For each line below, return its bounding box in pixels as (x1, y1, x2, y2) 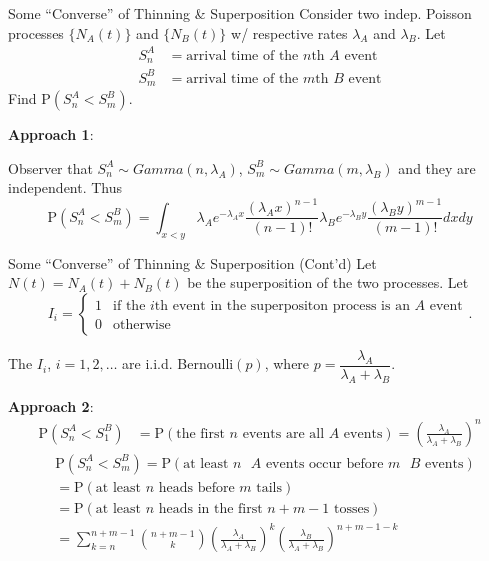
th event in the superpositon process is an (154, 298, 410, 313)
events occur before (265, 456, 384, 471)
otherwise (113, 317, 171, 332)
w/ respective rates (231, 22, 348, 43)
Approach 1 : (8, 124, 94, 145)
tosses (333, 501, 370, 516)
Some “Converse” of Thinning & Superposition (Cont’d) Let (8, 252, 377, 273)
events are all (242, 426, 325, 441)
